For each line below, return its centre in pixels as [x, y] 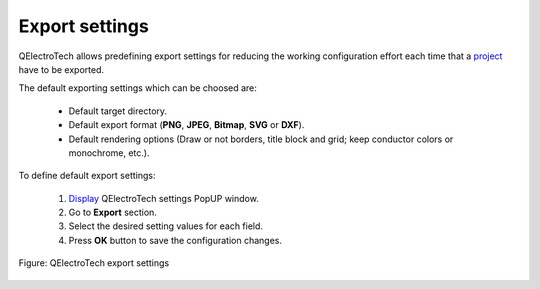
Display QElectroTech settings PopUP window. [163, 198]
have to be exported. [61, 69]
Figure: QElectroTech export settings [94, 263]
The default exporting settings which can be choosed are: [137, 88]
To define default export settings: [87, 176]
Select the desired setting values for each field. [166, 226]
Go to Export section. [112, 212]
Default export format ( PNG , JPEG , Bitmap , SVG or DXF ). [186, 125]
